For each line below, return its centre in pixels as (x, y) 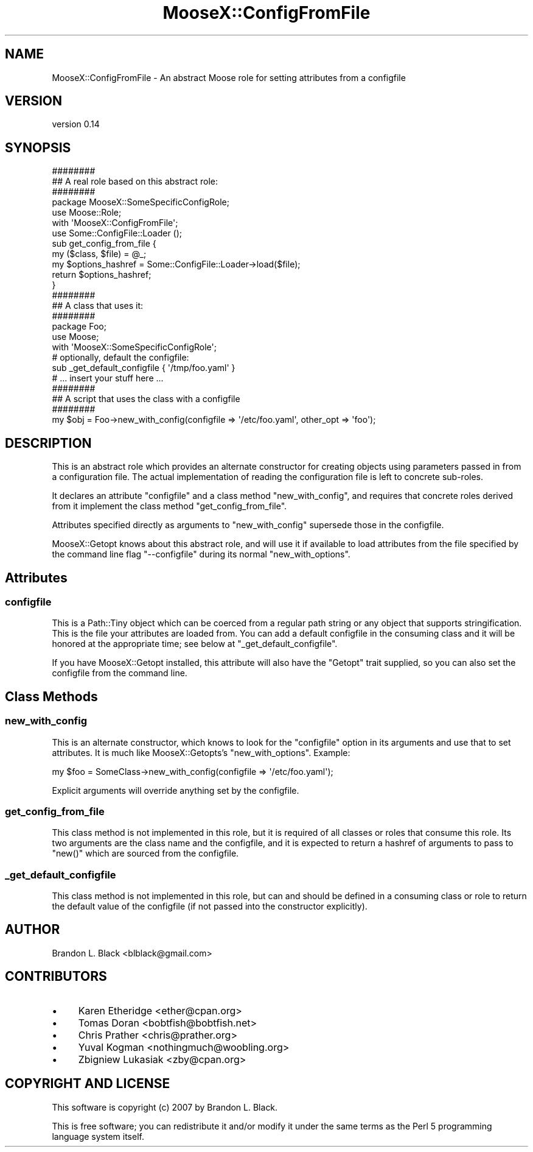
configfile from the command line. (120, 673)
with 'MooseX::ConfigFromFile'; (115, 223)
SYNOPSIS (38, 147)
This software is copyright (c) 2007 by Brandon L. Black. (165, 1107)
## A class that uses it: (98, 306)
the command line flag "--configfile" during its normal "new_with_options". (201, 554)
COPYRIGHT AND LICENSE (88, 1084)
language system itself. (98, 1136)
